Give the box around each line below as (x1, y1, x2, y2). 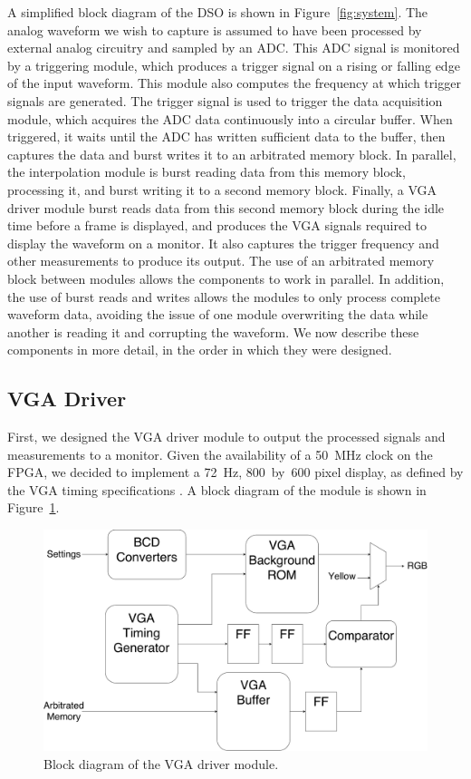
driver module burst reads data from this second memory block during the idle (7, 198, 445, 217)
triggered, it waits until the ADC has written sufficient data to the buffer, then (7, 127, 446, 146)
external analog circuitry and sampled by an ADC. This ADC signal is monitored (7, 38, 460, 57)
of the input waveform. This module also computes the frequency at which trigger (7, 73, 461, 93)
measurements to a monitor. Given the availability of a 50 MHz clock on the (7, 444, 433, 463)
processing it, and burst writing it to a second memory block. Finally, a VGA (7, 180, 437, 199)
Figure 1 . (7, 498, 60, 517)
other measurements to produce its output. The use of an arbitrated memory (7, 251, 435, 270)
